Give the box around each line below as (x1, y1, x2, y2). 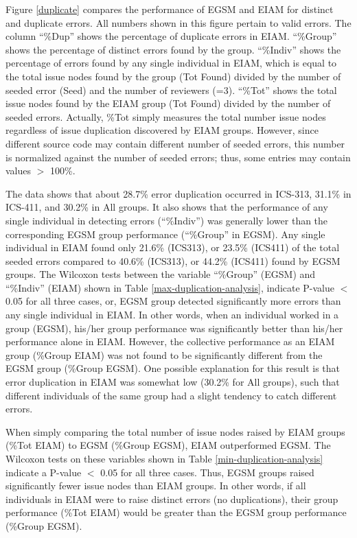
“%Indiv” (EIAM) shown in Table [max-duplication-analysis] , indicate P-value (5, 280, 335, 294)
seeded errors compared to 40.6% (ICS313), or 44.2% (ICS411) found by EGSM (5, 253, 341, 268)
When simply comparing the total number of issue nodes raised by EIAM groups (5, 424, 345, 438)
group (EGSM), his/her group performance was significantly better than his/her (5, 320, 343, 335)
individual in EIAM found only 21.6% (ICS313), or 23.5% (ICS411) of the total (5, 240, 340, 255)
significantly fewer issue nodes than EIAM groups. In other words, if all (5, 478, 306, 493)
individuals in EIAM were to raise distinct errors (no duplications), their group (5, 491, 338, 506)
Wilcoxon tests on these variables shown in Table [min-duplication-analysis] (5, 452, 323, 465)
